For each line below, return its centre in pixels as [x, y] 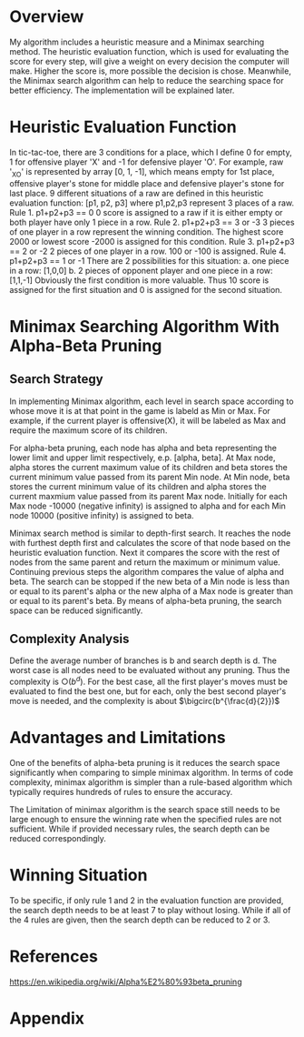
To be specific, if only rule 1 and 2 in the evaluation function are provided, [147, 901]
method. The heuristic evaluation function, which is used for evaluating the [149, 51]
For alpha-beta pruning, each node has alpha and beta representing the [143, 448]
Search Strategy [56, 379]
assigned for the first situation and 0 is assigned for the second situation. [146, 289]
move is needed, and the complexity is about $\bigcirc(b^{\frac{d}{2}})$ [145, 701]
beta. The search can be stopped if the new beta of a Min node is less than [150, 581]
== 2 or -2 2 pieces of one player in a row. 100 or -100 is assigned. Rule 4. [148, 251]
